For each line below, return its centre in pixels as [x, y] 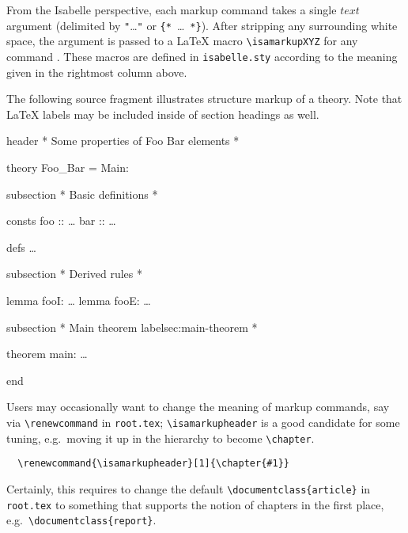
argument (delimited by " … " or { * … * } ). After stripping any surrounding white [202, 25]
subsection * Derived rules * [74, 274]
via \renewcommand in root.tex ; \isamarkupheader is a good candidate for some [203, 422]
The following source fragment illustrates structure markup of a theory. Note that [204, 99]
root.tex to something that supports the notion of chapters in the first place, [195, 504]
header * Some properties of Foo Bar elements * [123, 141]
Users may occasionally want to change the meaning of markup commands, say [198, 407]
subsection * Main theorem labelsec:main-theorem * [132, 327]
